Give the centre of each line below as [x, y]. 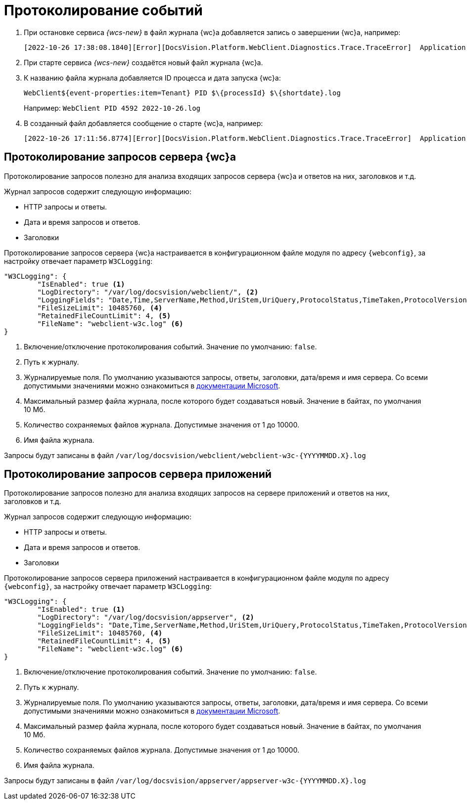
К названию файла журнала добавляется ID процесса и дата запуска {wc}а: [152, 78]
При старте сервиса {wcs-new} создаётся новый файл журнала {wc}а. [143, 62]
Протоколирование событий [103, 10]
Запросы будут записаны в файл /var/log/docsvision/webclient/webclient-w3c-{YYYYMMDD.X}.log [185, 455]
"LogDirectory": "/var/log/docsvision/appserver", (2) [146, 617]
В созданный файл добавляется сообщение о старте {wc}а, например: [143, 123]
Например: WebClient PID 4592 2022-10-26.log [112, 108]
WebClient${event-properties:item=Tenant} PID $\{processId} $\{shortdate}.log [182, 93]
